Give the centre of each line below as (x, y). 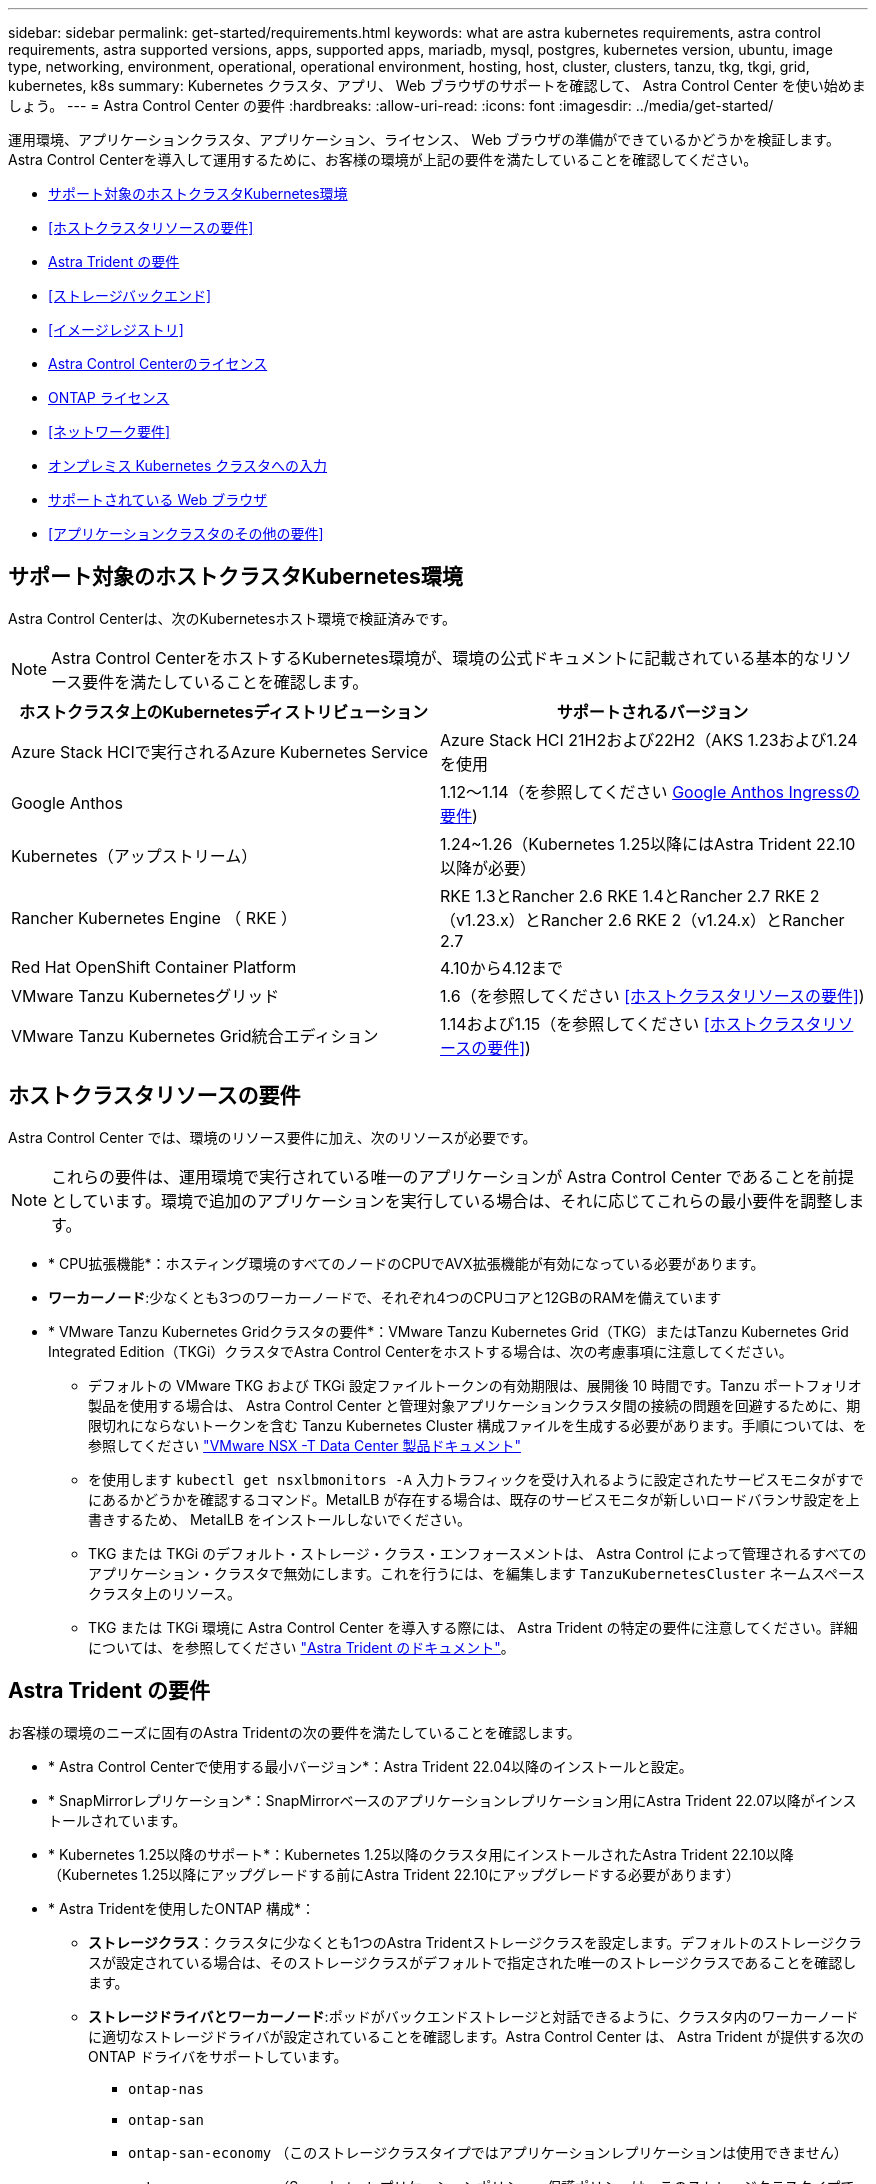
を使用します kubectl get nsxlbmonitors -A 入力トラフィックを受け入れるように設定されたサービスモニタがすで (476, 1479)
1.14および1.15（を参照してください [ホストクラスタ (631, 1023)
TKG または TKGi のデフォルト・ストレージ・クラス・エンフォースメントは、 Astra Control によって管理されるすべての (477, 1553)
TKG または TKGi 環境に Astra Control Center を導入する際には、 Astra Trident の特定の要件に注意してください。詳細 (473, 1627)
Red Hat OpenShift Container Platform (154, 966)
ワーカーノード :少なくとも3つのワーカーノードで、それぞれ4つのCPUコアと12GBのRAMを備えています (385, 1297)
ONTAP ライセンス (109, 397)
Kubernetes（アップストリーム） (134, 855)
